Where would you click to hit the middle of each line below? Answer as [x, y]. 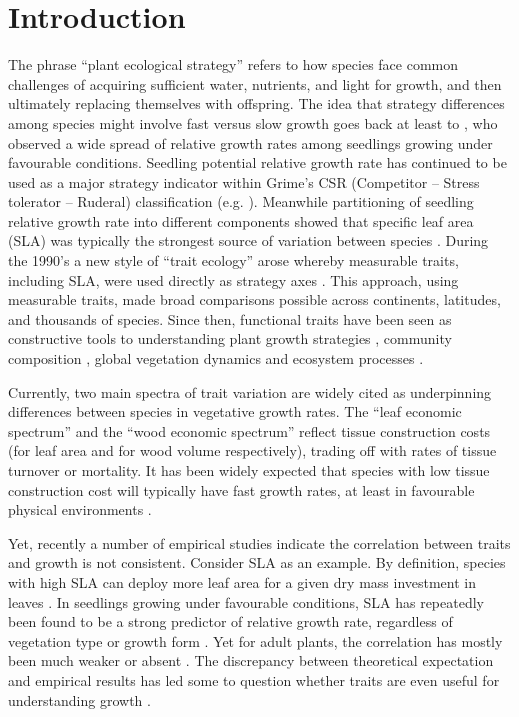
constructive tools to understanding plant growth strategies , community [230, 338]
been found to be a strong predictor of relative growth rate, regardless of [230, 621]
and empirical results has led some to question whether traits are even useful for [254, 679]
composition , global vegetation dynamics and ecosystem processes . [216, 358]
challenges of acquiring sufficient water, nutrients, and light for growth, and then [255, 83]
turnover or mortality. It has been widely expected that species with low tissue [249, 470]
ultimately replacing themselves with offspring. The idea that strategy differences [256, 103]
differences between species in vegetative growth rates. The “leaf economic [235, 411]
